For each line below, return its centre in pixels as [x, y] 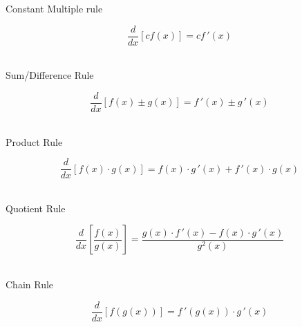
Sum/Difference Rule [50, 75]
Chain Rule [30, 284]
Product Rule [34, 141]
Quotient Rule [36, 208]
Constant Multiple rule [54, 8]
